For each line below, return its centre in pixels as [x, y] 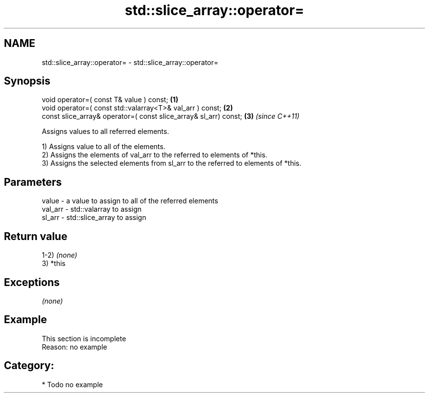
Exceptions [32, 282]
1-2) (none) [60, 255]
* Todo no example [72, 384]
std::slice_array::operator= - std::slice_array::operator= [130, 62]
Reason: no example [74, 347]
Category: [29, 366]
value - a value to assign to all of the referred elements [130, 201]
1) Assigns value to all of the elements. [104, 147]
